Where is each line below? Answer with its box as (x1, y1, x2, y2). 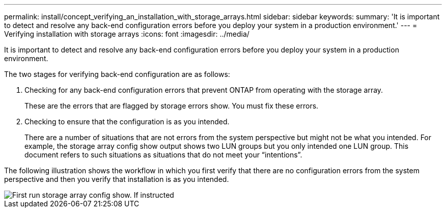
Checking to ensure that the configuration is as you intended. (24, 117, 230, 126)
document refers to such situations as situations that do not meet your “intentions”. (24, 150, 302, 159)
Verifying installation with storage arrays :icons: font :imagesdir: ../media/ (4, 30, 249, 38)
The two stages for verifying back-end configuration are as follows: (4, 70, 230, 78)
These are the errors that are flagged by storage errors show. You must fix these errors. (24, 101, 319, 110)
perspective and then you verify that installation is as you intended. (4, 175, 229, 183)
